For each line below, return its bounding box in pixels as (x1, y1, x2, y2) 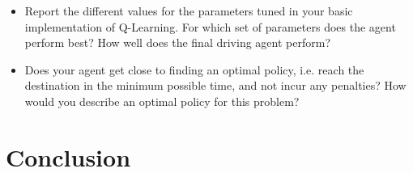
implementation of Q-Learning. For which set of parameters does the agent (24, 18, 396, 35)
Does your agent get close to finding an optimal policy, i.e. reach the (24, 61, 364, 78)
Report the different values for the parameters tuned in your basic (24, 2, 353, 19)
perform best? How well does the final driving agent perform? (24, 34, 330, 51)
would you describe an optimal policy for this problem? (24, 92, 300, 109)
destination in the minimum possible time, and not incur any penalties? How (24, 77, 407, 94)
